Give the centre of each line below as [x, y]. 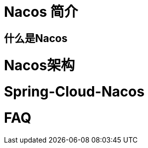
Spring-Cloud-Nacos [74, 92]
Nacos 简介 [41, 12]
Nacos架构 [39, 65]
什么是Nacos [36, 38]
